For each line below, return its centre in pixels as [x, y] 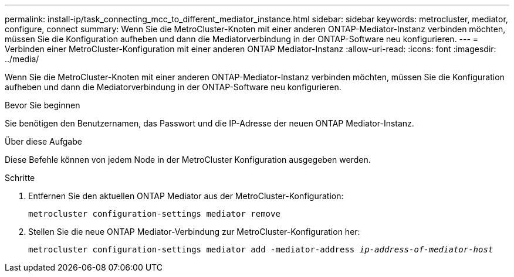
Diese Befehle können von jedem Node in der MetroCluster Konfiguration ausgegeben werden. [188, 160]
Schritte [20, 178]
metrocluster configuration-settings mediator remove [154, 214]
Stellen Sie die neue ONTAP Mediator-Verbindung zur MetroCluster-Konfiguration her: [194, 232]
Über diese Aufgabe [43, 141]
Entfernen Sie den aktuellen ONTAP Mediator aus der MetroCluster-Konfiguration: [186, 196]
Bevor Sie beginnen [43, 105]
